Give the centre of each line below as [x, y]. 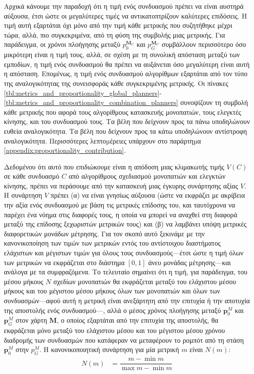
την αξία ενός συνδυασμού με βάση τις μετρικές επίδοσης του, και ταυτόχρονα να [120, 205]
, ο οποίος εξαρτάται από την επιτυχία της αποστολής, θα [138, 320]
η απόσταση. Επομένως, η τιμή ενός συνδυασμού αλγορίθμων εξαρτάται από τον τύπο [126, 73]
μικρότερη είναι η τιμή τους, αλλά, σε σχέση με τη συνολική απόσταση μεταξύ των [122, 54]
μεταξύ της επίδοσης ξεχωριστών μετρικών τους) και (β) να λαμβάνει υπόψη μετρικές [125, 224]
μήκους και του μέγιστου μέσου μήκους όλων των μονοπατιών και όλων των [112, 291]
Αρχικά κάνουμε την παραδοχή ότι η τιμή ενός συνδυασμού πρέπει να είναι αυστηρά [124, 6]
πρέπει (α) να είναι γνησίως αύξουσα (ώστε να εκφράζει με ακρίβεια [148, 195]
